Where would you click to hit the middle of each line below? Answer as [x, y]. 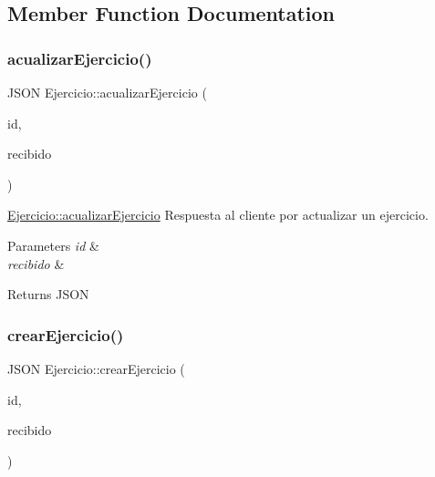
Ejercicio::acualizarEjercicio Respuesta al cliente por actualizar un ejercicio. [218, 215]
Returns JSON [48, 294]
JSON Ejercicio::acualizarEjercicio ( [107, 92]
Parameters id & [53, 245]
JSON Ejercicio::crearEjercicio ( [96, 368]
